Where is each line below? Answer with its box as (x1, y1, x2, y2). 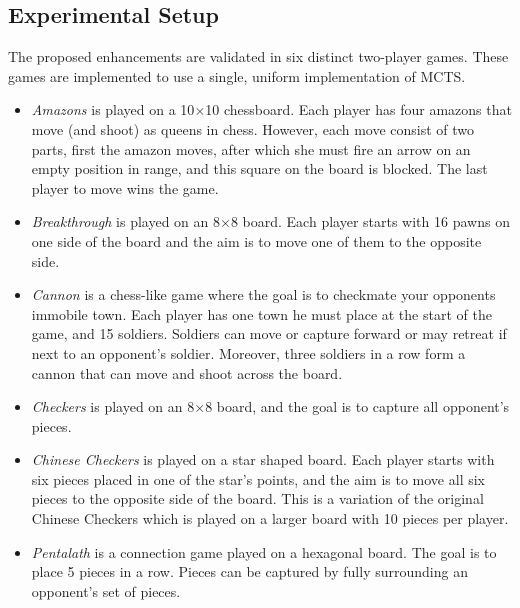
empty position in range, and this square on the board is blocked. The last (31, 158, 488, 179)
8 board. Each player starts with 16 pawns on (230, 211, 510, 232)
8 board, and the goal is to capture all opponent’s (205, 396, 510, 417)
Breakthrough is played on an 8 (31, 211, 221, 232)
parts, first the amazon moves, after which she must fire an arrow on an (31, 138, 471, 159)
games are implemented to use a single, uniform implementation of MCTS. (8, 65, 466, 86)
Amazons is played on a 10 (31, 99, 195, 120)
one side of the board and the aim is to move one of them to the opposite (31, 230, 482, 251)
